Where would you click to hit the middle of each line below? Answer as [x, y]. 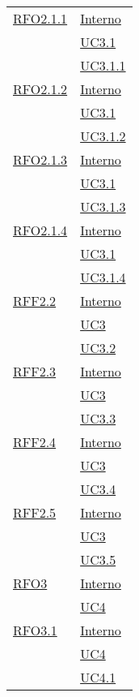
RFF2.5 [35, 512]
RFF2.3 [35, 371]
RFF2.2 [35, 301]
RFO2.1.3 [40, 159]
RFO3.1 [35, 630]
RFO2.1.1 [40, 18]
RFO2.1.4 [40, 230]
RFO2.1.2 [40, 89]
